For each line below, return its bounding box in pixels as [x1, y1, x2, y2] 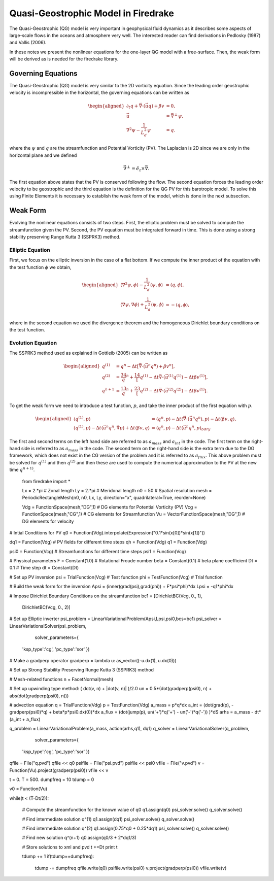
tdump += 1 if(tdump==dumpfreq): [22, 853, 94, 860]
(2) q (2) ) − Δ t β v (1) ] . [168, 387, 208, 393]
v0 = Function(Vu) [9, 786, 48, 792]
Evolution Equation [9, 339, 57, 346]
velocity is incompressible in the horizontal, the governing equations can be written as [9, 89, 190, 96]
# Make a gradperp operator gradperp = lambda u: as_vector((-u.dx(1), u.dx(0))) [9, 657, 177, 663]
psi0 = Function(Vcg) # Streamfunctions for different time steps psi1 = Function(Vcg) [9, 548, 186, 554]
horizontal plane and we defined [9, 152, 77, 158]
